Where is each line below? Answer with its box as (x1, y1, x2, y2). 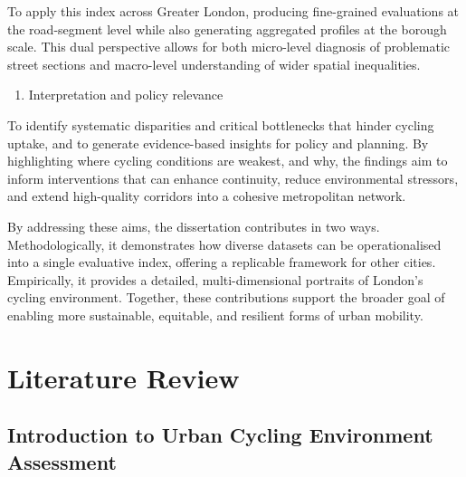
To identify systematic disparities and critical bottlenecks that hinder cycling (7, 115, 434, 134)
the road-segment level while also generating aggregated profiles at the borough (7, 19, 447, 38)
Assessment (7, 447, 117, 475)
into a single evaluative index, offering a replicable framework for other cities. (7, 253, 436, 272)
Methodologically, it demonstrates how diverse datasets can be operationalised (7, 234, 442, 253)
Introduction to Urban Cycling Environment (7, 421, 433, 449)
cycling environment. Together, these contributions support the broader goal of (7, 288, 445, 307)
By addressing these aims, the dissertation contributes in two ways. (7, 216, 380, 235)
